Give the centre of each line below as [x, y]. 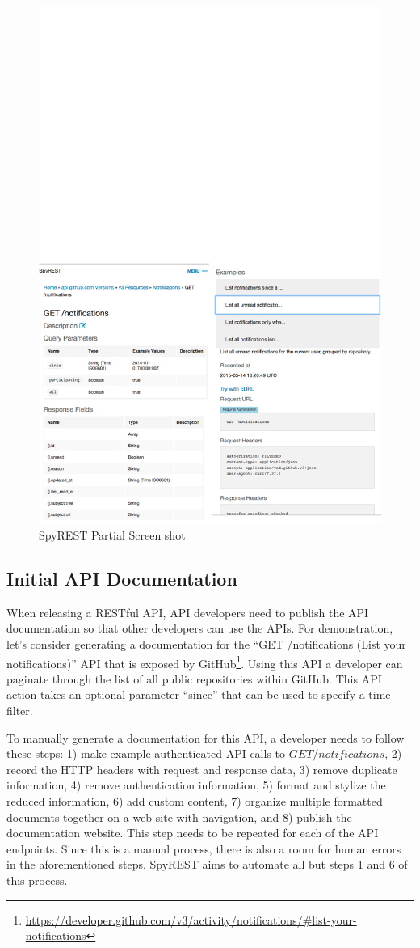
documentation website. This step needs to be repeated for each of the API [193, 833]
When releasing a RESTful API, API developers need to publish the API [188, 612]
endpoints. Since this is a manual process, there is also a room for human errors [204, 848]
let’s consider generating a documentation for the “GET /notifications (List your [206, 644]
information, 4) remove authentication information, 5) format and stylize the [196, 785]
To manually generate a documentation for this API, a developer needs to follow [206, 737]
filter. [20, 711]
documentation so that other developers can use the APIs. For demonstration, [200, 628]
